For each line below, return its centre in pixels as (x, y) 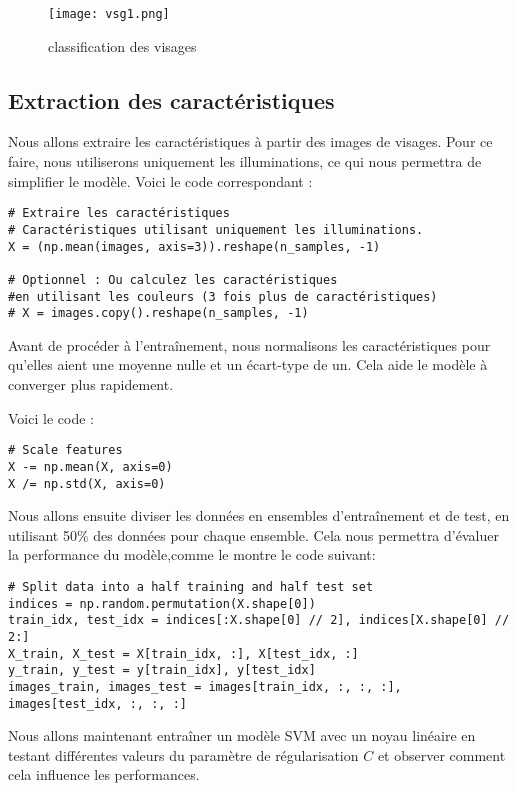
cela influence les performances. (104, 774)
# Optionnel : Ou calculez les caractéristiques (173, 279)
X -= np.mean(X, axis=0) (90, 466)
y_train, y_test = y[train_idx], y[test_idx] (162, 670)
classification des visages (122, 45)
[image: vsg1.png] (109, 14)
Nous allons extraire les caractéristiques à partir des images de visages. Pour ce (250, 141)
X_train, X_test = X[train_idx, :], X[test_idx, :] (183, 653)
